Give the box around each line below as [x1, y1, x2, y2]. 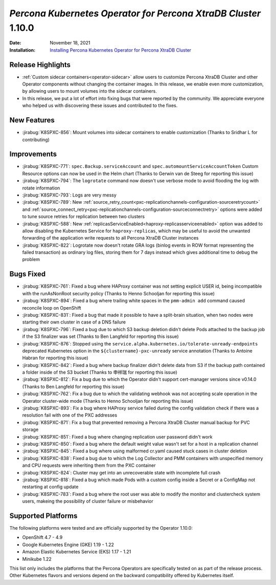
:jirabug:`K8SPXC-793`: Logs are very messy [22, 192, 117, 198]
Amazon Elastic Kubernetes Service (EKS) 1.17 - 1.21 [22, 549, 131, 555]
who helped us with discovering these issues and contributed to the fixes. [22, 102, 178, 109]
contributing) [22, 136, 50, 143]
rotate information [22, 185, 60, 191]
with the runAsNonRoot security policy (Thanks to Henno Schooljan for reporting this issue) [22, 290, 215, 296]
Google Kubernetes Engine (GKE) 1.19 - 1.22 [22, 541, 114, 548]
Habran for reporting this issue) [22, 355, 89, 361]
